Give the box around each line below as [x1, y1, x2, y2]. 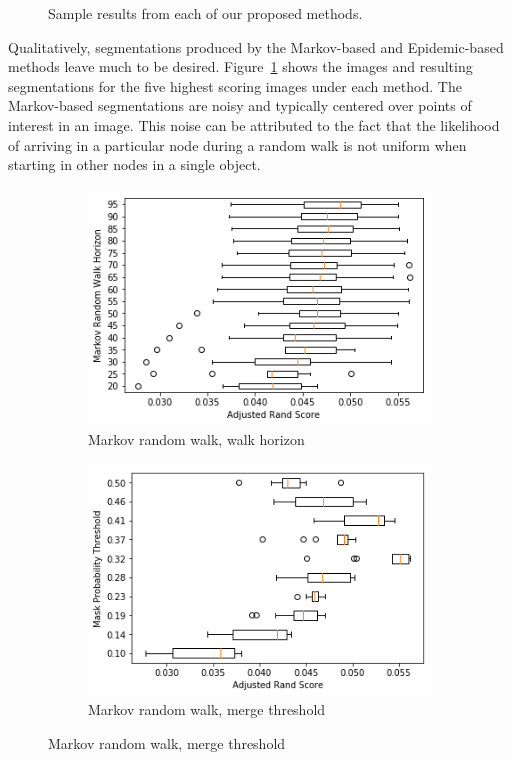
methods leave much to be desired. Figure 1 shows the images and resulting [8, 56, 473, 77]
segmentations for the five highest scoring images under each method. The [8, 75, 462, 96]
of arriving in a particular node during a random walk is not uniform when [8, 134, 467, 155]
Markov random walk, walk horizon [88, 429, 305, 450]
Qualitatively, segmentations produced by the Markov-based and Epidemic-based [8, 36, 504, 57]
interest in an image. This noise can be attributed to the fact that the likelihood [8, 114, 500, 135]
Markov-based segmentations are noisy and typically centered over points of [8, 95, 472, 116]
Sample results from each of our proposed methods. [48, 3, 363, 23]
